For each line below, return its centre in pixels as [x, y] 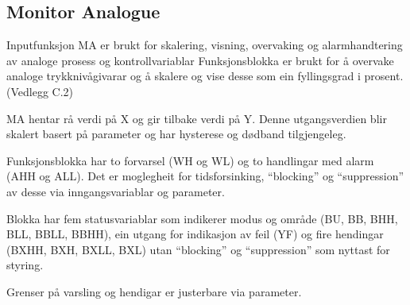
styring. [25, 265]
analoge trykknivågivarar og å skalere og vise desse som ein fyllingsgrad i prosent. [205, 76]
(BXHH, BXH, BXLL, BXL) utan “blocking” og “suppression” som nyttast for [198, 249]
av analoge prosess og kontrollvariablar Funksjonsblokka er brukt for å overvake [200, 60]
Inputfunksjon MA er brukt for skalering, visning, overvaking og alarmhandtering [205, 45]
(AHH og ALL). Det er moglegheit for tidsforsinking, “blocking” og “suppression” [205, 176]
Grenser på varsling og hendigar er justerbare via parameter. [154, 291]
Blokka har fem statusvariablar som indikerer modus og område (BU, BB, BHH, [202, 218]
